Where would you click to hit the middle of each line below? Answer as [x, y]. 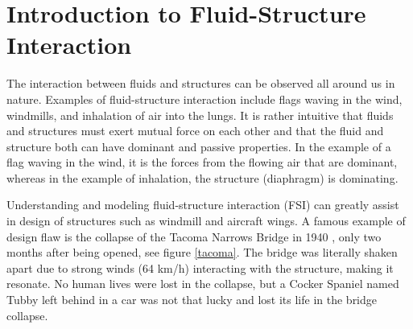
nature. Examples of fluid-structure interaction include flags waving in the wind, [204, 99]
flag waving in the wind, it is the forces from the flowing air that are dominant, [202, 162]
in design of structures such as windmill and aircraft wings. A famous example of [206, 221]
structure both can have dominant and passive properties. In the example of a [199, 146]
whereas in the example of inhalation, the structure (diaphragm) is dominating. [202, 177]
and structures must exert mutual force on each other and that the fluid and [195, 131]
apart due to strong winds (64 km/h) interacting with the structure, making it [200, 267]
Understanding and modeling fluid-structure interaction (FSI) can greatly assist [203, 205]
